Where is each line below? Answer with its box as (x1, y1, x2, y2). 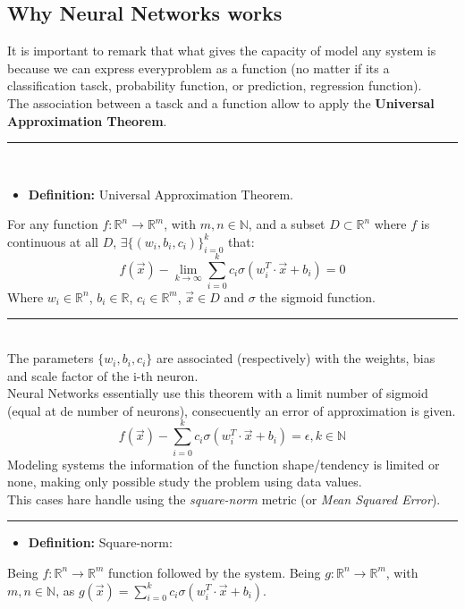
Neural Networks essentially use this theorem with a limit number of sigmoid (7, 384, 428, 402)
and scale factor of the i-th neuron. (7, 366, 199, 385)
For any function (7, 215, 98, 233)
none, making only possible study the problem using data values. (7, 472, 362, 491)
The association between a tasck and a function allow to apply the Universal (7, 93, 435, 112)
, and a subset (248, 215, 325, 233)
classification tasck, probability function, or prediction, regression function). (7, 76, 422, 95)
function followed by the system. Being (107, 562, 321, 581)
